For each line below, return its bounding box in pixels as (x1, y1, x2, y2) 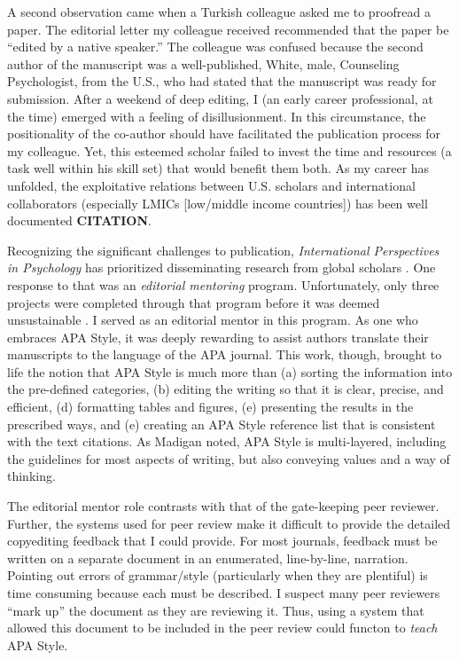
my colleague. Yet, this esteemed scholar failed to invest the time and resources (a (7, 141, 452, 160)
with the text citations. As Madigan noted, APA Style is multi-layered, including (7, 432, 447, 451)
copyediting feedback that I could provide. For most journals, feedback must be (7, 531, 438, 550)
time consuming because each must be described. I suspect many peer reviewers (7, 584, 440, 601)
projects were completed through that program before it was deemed (7, 293, 380, 311)
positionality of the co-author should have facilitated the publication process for (7, 124, 440, 143)
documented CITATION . (7, 211, 152, 230)
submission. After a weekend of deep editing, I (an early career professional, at (7, 89, 433, 107)
